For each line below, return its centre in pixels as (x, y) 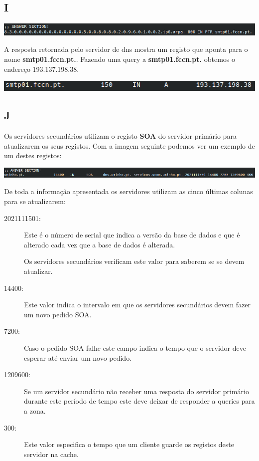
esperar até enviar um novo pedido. (78, 357)
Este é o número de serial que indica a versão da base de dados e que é (132, 235)
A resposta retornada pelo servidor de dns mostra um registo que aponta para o (126, 49)
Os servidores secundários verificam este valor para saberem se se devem (134, 261)
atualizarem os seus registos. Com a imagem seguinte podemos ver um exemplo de (129, 145)
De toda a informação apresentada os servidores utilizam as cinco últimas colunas (129, 191)
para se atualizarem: (35, 201)
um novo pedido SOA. (58, 314)
